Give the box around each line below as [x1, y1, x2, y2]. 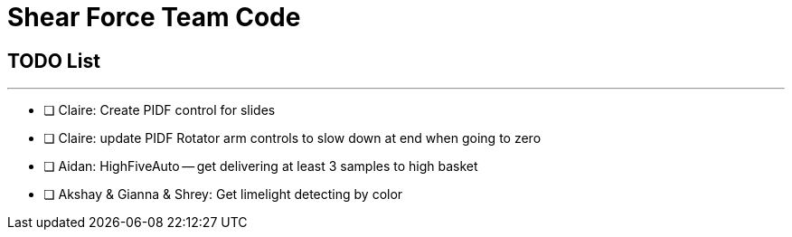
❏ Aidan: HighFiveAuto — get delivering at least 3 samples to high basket [43, 158, 478, 175]
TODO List [7, 49, 100, 72]
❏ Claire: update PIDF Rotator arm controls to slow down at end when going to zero [43, 130, 542, 147]
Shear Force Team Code [7, 2, 301, 33]
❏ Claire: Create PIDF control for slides [43, 102, 276, 118]
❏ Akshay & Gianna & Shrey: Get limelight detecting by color [43, 186, 403, 203]
